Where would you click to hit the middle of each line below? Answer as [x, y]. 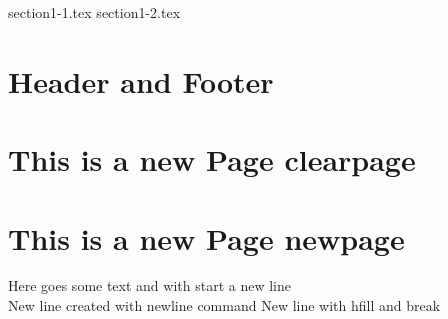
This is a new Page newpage [206, 237]
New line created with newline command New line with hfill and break [224, 305]
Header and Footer [141, 80]
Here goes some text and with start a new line [149, 285]
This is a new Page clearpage [212, 159]
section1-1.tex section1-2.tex [94, 12]
